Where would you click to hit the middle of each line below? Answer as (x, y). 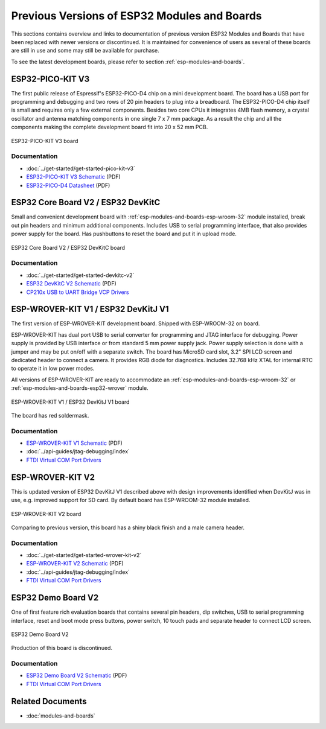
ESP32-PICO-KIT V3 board (45, 141)
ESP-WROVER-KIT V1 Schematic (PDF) (75, 443)
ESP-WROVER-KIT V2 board (46, 514)
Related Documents (49, 701)
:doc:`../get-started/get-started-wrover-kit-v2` (84, 555)
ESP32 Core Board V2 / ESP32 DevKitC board (68, 247)
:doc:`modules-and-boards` (61, 716)
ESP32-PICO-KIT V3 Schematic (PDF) (73, 177)
